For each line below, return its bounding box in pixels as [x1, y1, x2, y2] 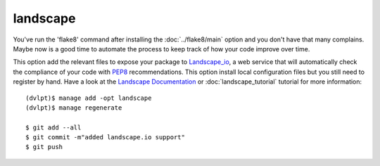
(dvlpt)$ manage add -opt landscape [25, 94, 152, 102]
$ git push [25, 143, 63, 151]
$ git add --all [25, 123, 82, 132]
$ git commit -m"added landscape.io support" [25, 134, 186, 141]
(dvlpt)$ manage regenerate [25, 103, 122, 112]
